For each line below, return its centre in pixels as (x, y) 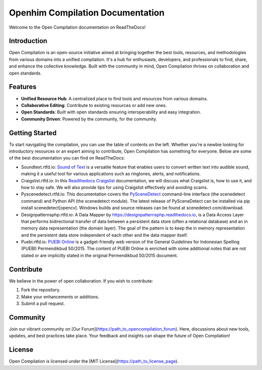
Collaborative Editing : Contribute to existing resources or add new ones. (94, 105)
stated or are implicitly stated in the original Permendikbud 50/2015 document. (99, 255)
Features (23, 87)
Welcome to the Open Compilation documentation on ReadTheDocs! (77, 27)
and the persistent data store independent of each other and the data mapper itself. (105, 235)
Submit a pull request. (43, 303)
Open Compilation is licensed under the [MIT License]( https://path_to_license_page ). (94, 361)
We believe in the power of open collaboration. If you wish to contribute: (81, 281)
